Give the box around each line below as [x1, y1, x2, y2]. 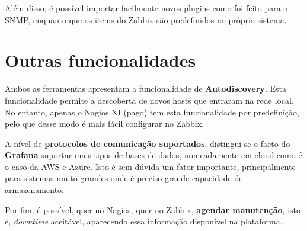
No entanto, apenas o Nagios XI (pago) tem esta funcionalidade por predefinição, [5, 105, 299, 118]
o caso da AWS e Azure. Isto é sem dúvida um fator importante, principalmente [5, 160, 296, 172]
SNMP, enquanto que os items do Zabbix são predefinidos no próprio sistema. [5, 13, 287, 25]
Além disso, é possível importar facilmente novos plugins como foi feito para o [5, 2, 288, 14]
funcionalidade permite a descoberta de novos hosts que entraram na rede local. [5, 94, 294, 106]
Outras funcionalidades [5, 48, 196, 72]
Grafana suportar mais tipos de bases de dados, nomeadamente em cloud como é [5, 149, 302, 161]
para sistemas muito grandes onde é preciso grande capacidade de [5, 172, 243, 184]
